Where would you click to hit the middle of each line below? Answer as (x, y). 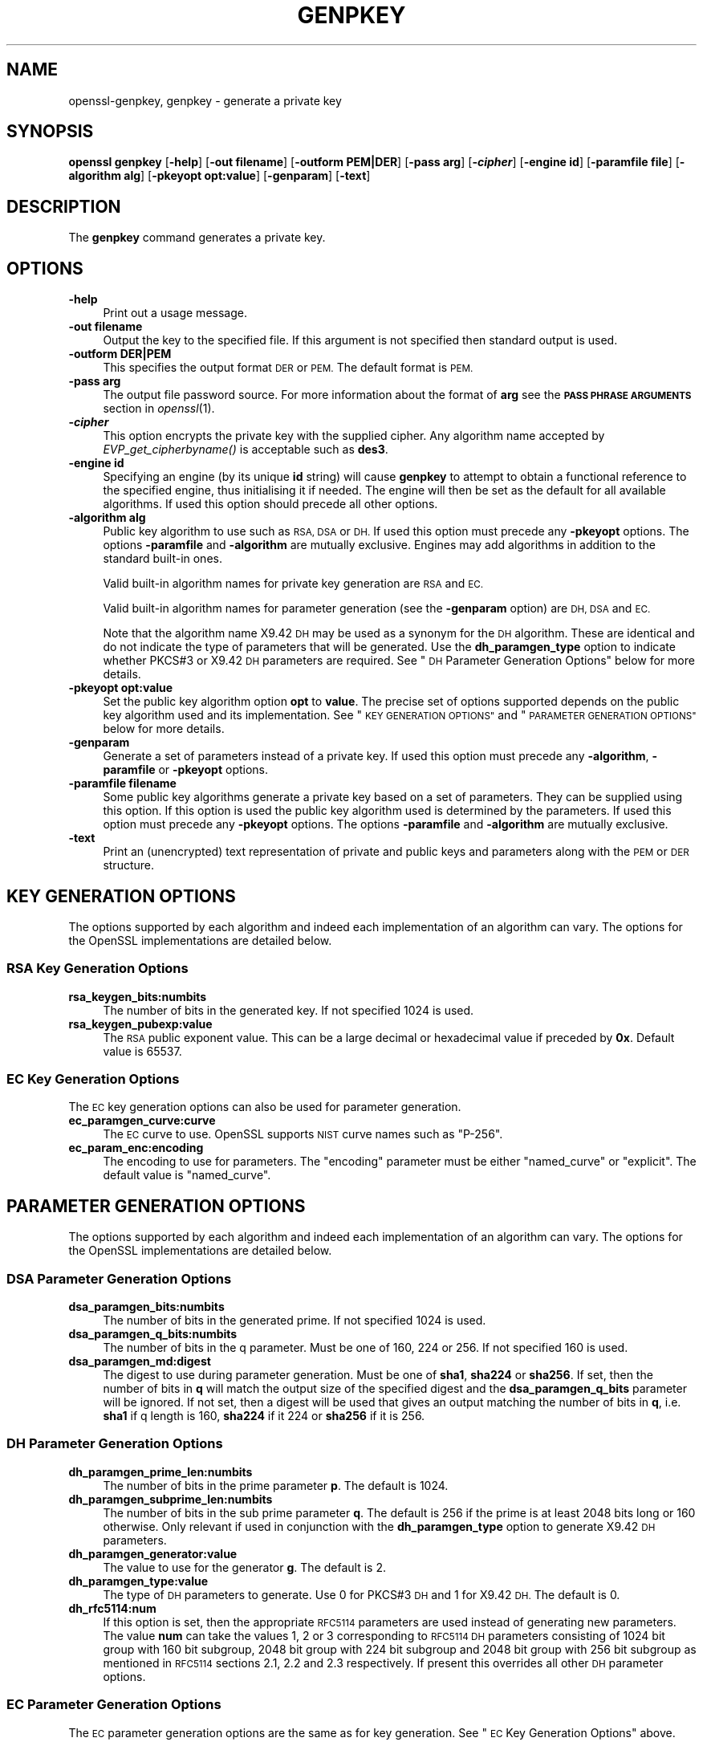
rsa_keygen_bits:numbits (138, 996)
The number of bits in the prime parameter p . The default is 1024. (276, 1485)
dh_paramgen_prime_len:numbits (161, 1471)
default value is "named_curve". (187, 1175)
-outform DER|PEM (120, 354)
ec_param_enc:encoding (136, 1148)
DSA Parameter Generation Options (119, 1278)
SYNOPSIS (50, 132)
